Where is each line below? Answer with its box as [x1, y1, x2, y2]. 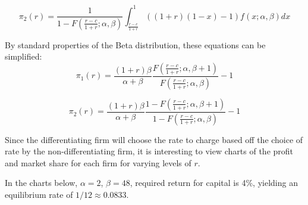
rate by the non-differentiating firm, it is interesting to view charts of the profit [5, 145, 294, 157]
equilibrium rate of [5, 188, 73, 200]
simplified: [5, 50, 42, 63]
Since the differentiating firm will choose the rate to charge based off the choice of [5, 133, 303, 145]
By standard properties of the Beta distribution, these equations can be [5, 38, 266, 51]
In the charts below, [5, 176, 78, 189]
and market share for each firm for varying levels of [5, 156, 191, 169]
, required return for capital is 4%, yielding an [130, 176, 298, 189]
